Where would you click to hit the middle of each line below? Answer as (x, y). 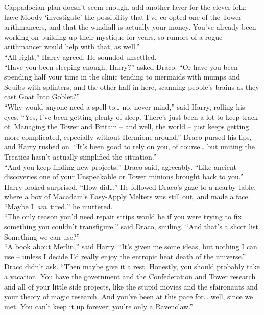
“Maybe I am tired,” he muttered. (58, 206)
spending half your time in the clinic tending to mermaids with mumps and (122, 77)
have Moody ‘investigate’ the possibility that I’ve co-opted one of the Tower (123, 17)
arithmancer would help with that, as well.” (72, 47)
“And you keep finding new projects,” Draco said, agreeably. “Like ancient (120, 166)
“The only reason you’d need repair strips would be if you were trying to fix (123, 216)
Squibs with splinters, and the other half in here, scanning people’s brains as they (132, 86)
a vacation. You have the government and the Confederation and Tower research (130, 277)
